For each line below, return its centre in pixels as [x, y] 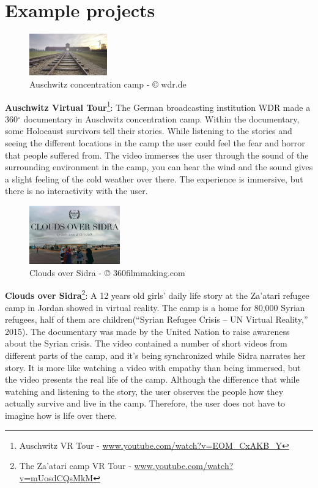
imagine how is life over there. [61, 415]
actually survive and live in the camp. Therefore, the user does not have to [145, 403]
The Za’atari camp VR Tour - [75, 466]
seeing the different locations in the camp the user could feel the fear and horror [155, 142]
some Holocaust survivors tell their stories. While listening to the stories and [149, 131]
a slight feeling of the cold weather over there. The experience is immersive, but [154, 178]
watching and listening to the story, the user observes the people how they [144, 391]
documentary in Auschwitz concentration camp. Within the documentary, [161, 118]
